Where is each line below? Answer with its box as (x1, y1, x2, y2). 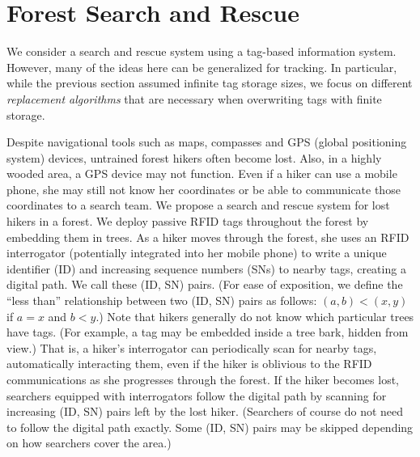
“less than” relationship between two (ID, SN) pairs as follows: (6, 292, 317, 309)
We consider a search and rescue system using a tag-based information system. (6, 43, 397, 60)
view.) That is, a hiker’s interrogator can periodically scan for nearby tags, (6, 339, 377, 356)
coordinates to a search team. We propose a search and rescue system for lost (6, 197, 390, 214)
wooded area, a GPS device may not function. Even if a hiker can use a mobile (6, 165, 397, 182)
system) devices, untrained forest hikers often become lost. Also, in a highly (6, 149, 382, 166)
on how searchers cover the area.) (6, 434, 172, 451)
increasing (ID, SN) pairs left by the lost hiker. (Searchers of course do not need (6, 403, 404, 420)
